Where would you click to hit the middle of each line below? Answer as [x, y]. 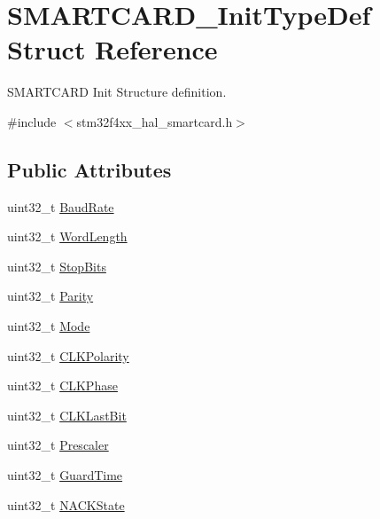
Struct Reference [112, 49]
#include [32, 121]
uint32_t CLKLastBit [67, 415]
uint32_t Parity [50, 296]
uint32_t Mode [49, 326]
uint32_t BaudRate [61, 206]
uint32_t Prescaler [58, 445]
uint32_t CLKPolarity [68, 355]
